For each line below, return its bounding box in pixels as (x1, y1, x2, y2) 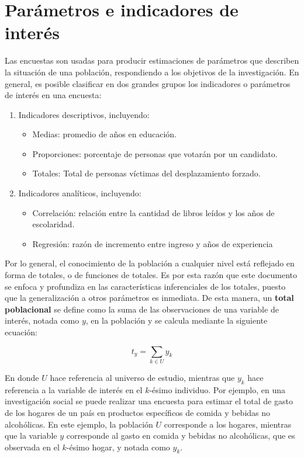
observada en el (5, 440, 60, 453)
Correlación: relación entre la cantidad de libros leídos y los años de (32, 206, 275, 218)
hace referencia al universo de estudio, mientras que (50, 371, 235, 383)
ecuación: (5, 326, 37, 338)
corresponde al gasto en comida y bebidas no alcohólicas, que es (66, 429, 295, 442)
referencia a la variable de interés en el (5, 383, 143, 395)
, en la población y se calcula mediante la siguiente (85, 314, 268, 327)
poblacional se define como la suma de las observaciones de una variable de (5, 303, 279, 315)
